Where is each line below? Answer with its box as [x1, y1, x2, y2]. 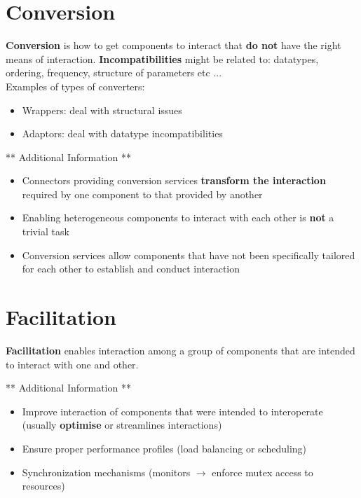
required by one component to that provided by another [22, 186, 263, 201]
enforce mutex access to [212, 464, 313, 479]
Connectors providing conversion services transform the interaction [22, 173, 326, 188]
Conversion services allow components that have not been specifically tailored [22, 247, 355, 262]
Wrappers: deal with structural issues [22, 102, 182, 117]
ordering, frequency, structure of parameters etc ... [6, 65, 222, 80]
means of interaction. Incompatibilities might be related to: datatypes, [6, 51, 319, 66]
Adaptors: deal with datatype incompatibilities [22, 126, 223, 141]
